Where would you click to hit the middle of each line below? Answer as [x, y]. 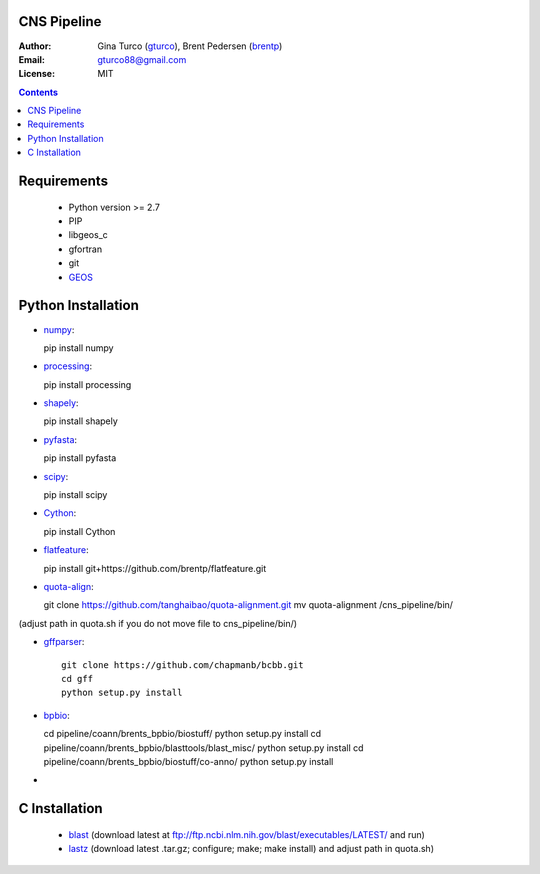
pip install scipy [75, 495]
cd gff [77, 678]
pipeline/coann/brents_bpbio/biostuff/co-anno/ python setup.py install [188, 761]
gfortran [85, 249]
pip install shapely [81, 421]
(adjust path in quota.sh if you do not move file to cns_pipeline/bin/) [158, 623]
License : [36, 74]
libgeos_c [88, 235]
